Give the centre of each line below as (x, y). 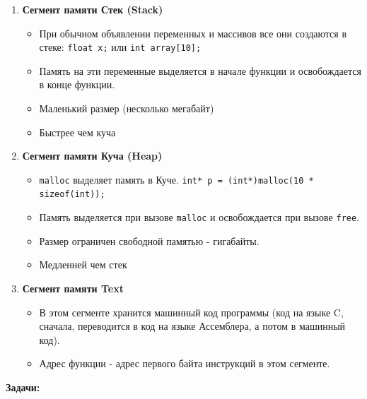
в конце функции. (77, 84)
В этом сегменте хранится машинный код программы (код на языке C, (191, 312)
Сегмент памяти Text (73, 288)
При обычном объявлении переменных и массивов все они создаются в (193, 33)
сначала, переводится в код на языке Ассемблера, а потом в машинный (192, 326)
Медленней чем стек (83, 264)
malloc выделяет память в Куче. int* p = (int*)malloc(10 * (176, 179)
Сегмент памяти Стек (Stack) (93, 9)
